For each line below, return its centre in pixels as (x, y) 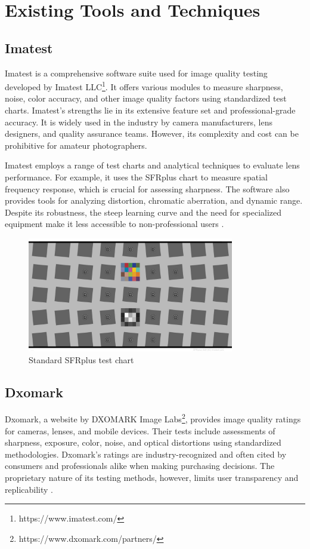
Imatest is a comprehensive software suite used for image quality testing (136, 73)
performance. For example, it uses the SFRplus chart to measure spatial (136, 177)
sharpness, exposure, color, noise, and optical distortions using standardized (143, 442)
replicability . (29, 489)
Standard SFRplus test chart (81, 359)
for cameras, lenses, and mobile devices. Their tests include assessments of (140, 430)
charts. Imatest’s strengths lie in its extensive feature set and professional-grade (150, 110)
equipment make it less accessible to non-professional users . (114, 224)
